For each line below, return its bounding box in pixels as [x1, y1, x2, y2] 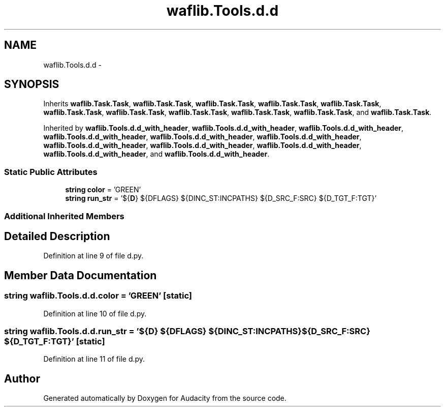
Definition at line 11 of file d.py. [43, 355, 145, 364]
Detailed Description [4, 229, 110, 243]
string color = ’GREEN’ [65, 185, 141, 194]
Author [4, 372, 40, 385]
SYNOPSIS [4, 78, 59, 91]
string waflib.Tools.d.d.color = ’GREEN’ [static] [4, 290, 193, 301]
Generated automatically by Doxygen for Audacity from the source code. [43, 394, 287, 403]
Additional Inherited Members [4, 211, 124, 221]
